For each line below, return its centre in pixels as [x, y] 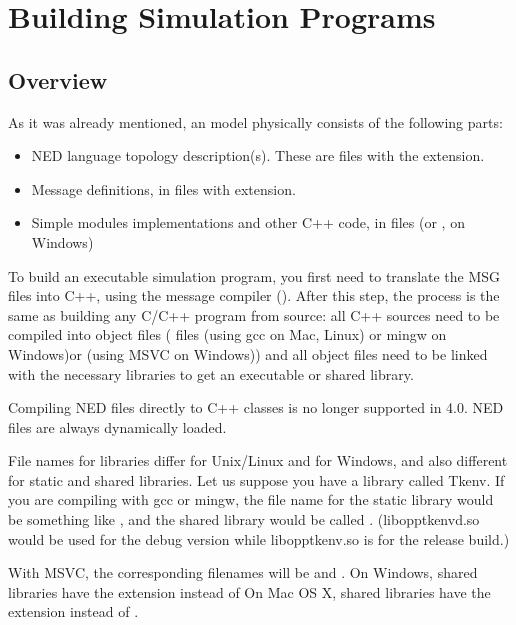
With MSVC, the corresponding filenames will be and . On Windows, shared [243, 572]
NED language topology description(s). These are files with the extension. [258, 155]
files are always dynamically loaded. [117, 426]
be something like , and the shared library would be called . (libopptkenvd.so [244, 519]
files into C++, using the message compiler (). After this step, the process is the [254, 295]
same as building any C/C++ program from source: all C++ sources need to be [254, 314]
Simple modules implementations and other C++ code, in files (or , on [248, 222]
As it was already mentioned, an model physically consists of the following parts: [255, 121]
